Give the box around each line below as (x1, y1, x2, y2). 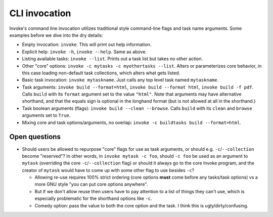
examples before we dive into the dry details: (9, 32, 103, 38)
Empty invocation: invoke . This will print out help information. (22, 41, 152, 48)
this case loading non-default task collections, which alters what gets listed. (22, 70, 180, 76)
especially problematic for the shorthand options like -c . (34, 195, 152, 202)
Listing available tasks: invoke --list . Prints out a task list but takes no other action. (22, 56, 203, 62)
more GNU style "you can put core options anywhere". (34, 181, 148, 187)
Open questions (9, 133, 61, 141)
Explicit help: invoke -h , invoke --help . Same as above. (22, 49, 147, 55)
